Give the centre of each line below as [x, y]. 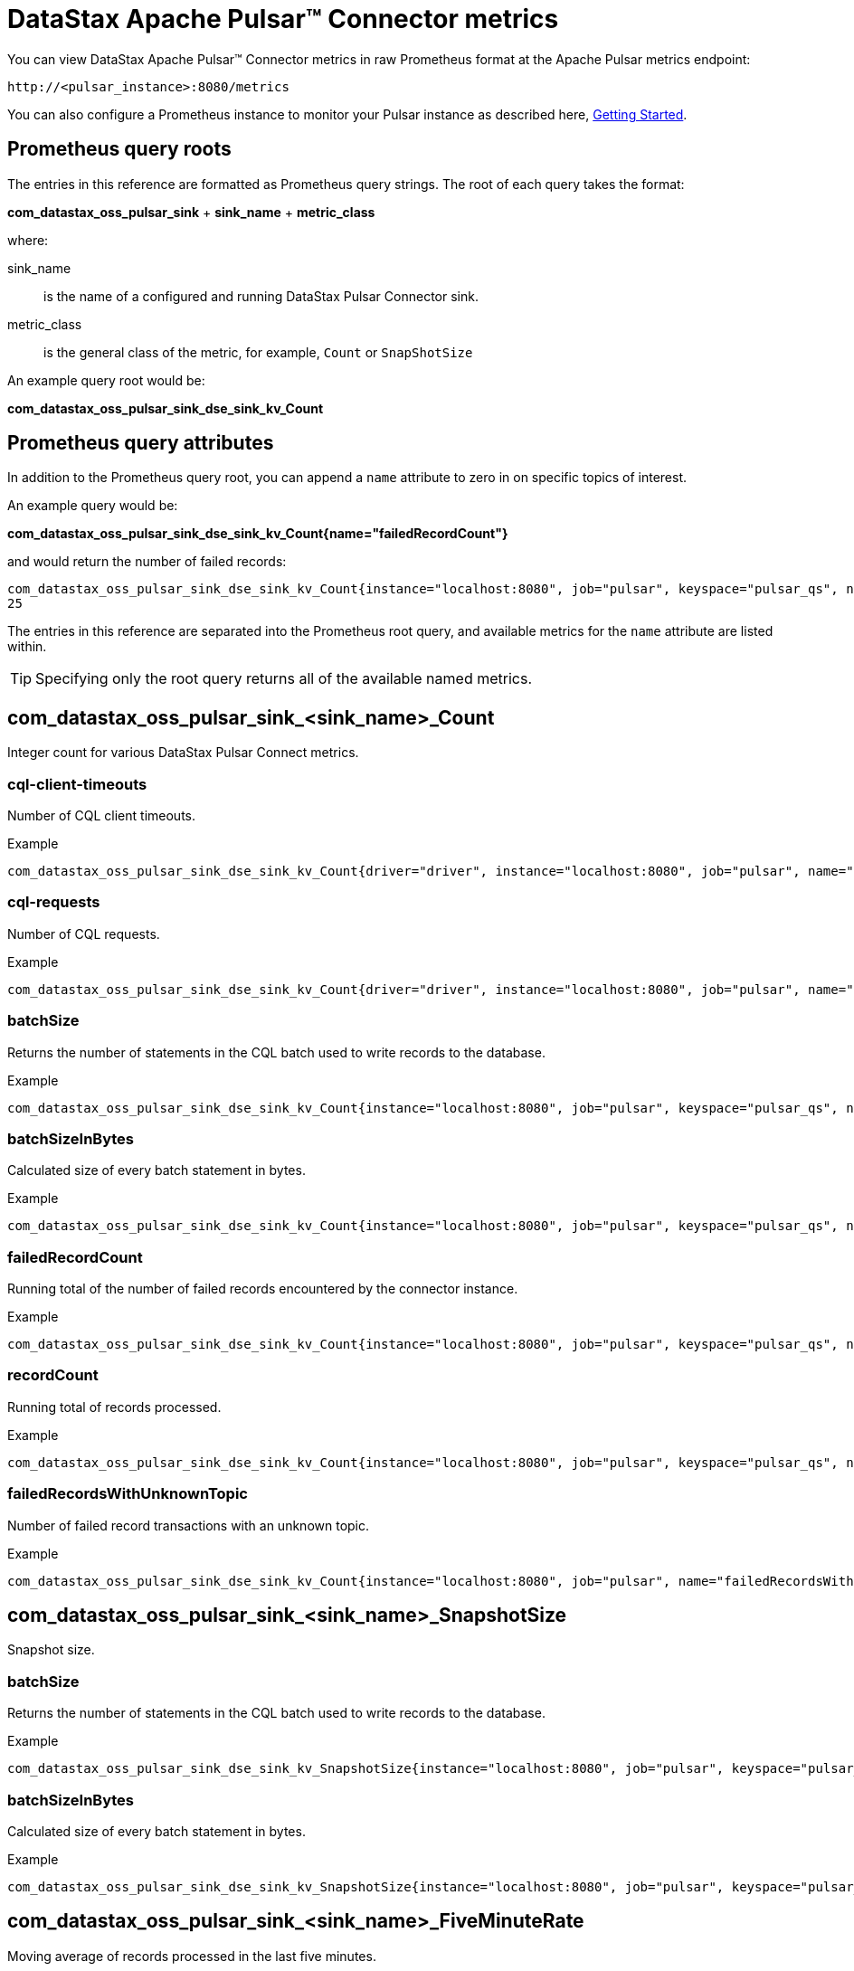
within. [27, 647]
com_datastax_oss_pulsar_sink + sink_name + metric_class [191, 212]
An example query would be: [93, 506]
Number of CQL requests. [84, 933]
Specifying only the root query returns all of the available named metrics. [284, 679]
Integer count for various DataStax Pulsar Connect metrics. [183, 753]
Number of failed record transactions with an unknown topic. [189, 1525]
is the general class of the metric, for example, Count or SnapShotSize [258, 352]
